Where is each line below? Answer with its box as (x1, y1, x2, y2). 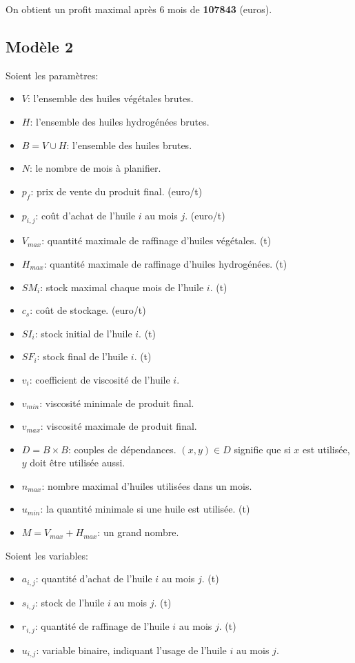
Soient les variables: (6, 548, 88, 562)
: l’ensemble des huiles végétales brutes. (27, 91, 194, 106)
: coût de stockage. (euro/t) (30, 303, 146, 317)
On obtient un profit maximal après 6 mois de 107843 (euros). (6, 2, 272, 16)
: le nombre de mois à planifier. (30, 161, 161, 175)
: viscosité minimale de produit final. (39, 395, 194, 410)
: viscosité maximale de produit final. (40, 419, 197, 433)
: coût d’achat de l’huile (35, 208, 136, 222)
